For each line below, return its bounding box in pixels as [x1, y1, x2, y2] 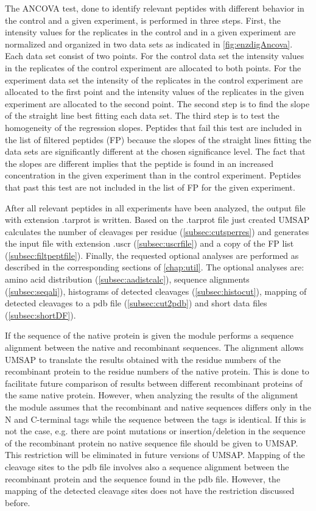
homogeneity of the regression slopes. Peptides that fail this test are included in [5, 121, 302, 133]
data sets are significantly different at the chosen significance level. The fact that [5, 145, 306, 158]
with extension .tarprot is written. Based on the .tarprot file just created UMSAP [5, 213, 310, 226]
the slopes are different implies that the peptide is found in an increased [5, 157, 274, 169]
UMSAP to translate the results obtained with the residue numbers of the [5, 353, 281, 365]
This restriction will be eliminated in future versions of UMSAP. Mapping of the [5, 448, 305, 461]
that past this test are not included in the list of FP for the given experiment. [5, 180, 295, 193]
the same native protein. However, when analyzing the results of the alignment [5, 389, 298, 401]
